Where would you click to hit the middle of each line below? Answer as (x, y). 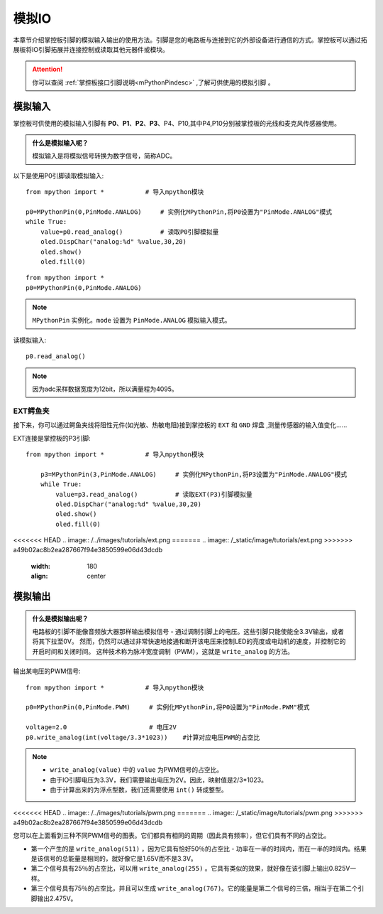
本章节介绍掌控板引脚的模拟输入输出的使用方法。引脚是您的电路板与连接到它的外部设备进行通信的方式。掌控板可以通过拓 (190, 40)
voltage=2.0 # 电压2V (101, 727)
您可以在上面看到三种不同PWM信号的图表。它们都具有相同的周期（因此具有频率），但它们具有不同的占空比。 (172, 836)
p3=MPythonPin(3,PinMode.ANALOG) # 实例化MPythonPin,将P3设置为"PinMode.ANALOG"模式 (194, 474)
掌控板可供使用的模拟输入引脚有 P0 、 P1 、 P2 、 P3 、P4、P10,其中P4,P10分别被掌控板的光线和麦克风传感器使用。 (177, 123)
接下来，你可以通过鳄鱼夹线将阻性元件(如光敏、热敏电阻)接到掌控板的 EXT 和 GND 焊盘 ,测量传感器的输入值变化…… (180, 425)
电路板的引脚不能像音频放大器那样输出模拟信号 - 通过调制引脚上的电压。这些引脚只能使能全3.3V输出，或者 (188, 632)
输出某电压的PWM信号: (47, 671)
